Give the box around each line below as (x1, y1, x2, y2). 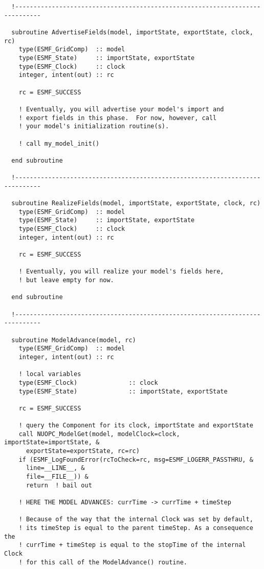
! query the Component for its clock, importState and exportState (18, 422, 253, 429)
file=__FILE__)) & (26, 473, 89, 481)
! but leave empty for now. (18, 277, 114, 284)
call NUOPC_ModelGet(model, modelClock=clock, (18, 430, 180, 438)
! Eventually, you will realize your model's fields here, (18, 268, 224, 276)
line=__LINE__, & (26, 464, 85, 472)
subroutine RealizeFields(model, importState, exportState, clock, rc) (11, 200, 261, 207)
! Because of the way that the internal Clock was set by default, (18, 516, 253, 523)
